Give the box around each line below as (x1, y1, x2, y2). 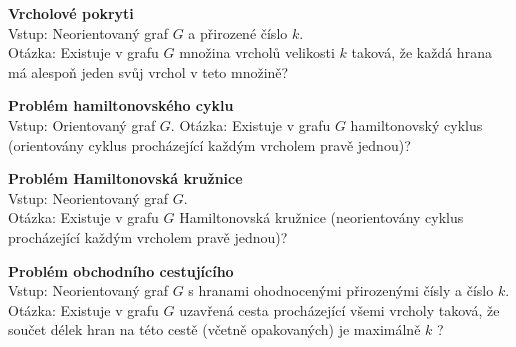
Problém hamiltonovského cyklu (8, 95, 234, 116)
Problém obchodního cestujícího (8, 260, 234, 281)
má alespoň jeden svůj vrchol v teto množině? (8, 61, 289, 82)
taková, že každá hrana (351, 42, 492, 63)
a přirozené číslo (188, 22, 288, 43)
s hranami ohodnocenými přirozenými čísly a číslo (188, 280, 494, 301)
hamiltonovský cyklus (350, 114, 483, 135)
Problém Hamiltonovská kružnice (8, 168, 243, 189)
